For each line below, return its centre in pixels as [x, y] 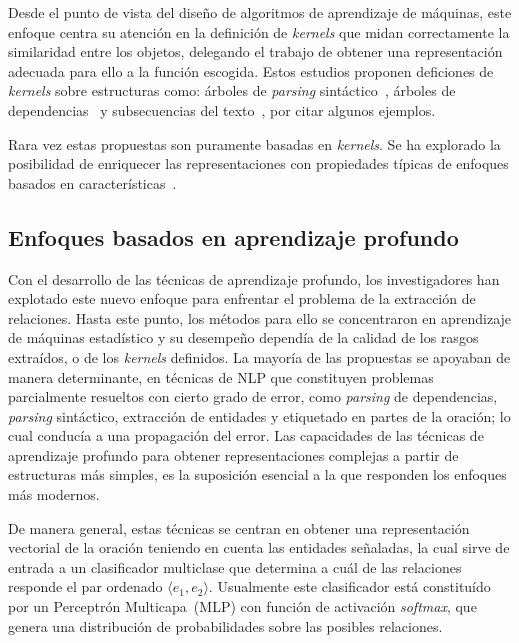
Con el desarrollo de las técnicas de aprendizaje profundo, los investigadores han [254, 278]
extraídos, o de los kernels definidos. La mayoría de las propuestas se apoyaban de [259, 356]
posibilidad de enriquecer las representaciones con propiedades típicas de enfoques [258, 163]
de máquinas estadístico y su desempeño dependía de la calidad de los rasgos [243, 337]
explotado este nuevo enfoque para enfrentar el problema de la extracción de [242, 298]
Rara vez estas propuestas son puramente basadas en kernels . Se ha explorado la [254, 143]
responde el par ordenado [85, 586]
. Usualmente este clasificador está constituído [349, 586]
